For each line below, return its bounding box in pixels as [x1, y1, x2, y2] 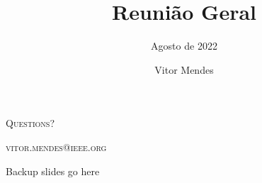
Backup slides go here [6, 163, 100, 178]
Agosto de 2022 [151, 38, 217, 53]
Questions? [6, 116, 55, 131]
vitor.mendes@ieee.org [6, 139, 107, 154]
